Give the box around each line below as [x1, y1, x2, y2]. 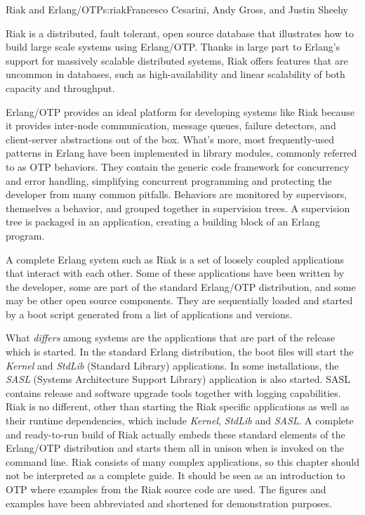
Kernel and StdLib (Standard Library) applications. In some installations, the [6, 358, 339, 372]
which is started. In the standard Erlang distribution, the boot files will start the [6, 344, 354, 359]
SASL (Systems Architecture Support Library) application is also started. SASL [6, 372, 350, 386]
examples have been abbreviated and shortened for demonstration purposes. [6, 495, 332, 510]
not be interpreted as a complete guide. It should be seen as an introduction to [6, 468, 345, 483]
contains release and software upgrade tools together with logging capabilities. [6, 385, 341, 400]
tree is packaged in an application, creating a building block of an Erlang [6, 214, 320, 229]
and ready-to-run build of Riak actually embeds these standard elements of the [6, 426, 345, 441]
